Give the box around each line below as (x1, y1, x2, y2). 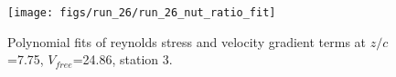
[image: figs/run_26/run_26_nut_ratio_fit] (7, 6, 276, 19)
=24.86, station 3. (72, 50, 173, 69)
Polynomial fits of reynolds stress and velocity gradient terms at (7, 32, 367, 51)
